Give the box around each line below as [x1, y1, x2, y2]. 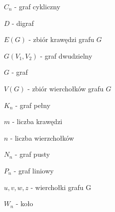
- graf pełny [15, 100, 50, 110]
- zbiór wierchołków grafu [27, 83, 104, 93]
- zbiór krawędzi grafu [28, 34, 94, 44]
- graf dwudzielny [40, 50, 92, 61]
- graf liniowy [14, 165, 54, 175]
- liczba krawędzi [12, 116, 63, 127]
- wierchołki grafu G [30, 182, 92, 192]
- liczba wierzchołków [10, 132, 74, 143]
